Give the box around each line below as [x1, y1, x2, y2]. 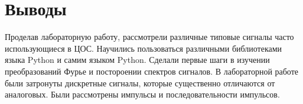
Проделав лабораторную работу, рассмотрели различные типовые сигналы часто [5, 31, 294, 43]
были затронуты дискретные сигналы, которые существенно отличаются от [5, 76, 275, 89]
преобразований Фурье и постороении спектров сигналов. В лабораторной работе [5, 65, 299, 77]
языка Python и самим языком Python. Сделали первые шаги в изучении [5, 53, 270, 66]
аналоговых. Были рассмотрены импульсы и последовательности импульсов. [5, 88, 280, 100]
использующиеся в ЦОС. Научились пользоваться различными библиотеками [5, 42, 282, 54]
